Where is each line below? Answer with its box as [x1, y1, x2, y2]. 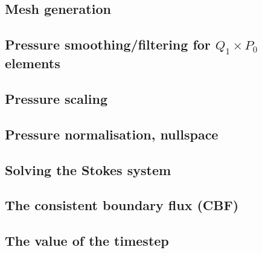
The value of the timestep [5, 231, 169, 250]
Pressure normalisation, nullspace [5, 124, 219, 143]
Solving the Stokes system [5, 160, 171, 179]
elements [5, 54, 60, 72]
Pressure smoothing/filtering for [5, 35, 211, 54]
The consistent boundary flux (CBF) [5, 196, 239, 214]
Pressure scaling [5, 89, 107, 108]
